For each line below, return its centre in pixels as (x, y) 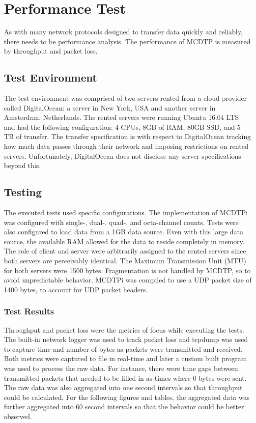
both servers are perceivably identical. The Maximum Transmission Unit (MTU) (125, 261)
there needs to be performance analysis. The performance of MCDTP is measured (127, 41)
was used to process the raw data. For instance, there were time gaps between (121, 368)
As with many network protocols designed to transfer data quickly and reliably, (123, 32)
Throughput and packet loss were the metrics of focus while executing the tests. (124, 329)
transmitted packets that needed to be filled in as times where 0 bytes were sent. (125, 378)
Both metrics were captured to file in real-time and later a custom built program (126, 358)
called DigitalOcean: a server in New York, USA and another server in (110, 107)
